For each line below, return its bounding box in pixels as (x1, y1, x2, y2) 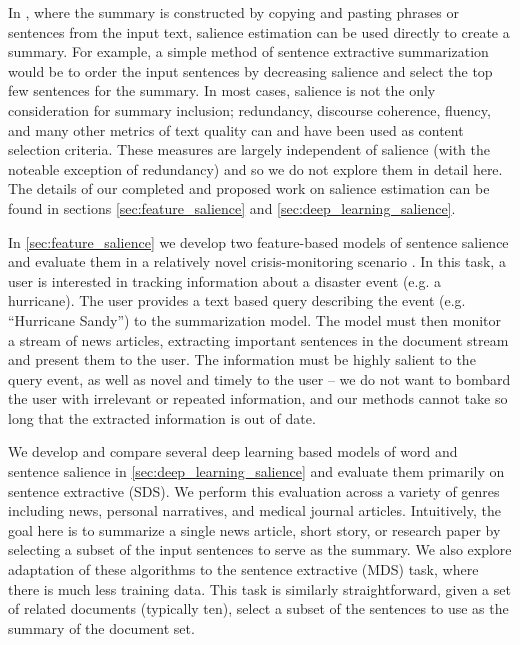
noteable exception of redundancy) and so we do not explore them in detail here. (8, 158, 503, 179)
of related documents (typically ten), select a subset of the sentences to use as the (8, 598, 509, 619)
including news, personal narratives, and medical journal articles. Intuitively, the (8, 500, 501, 521)
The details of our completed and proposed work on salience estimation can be (8, 178, 490, 199)
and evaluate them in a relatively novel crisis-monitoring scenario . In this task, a (8, 251, 506, 272)
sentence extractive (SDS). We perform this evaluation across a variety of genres (8, 480, 500, 501)
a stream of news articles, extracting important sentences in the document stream (8, 329, 509, 350)
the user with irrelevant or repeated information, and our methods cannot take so (8, 388, 508, 409)
